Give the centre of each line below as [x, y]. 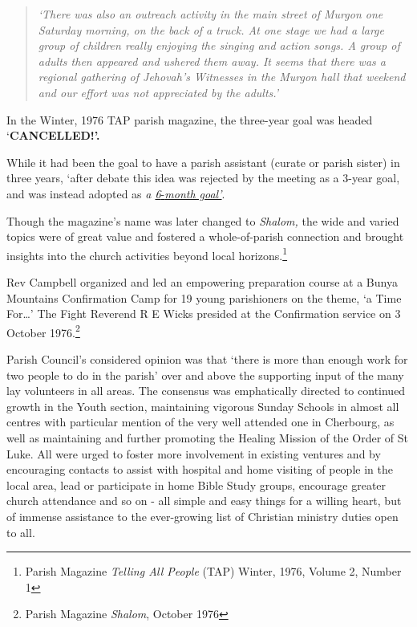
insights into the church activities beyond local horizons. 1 [147, 254]
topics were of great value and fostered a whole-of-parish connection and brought [205, 236]
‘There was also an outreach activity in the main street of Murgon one [211, 14]
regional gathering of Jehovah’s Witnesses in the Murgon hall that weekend [222, 77]
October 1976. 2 [43, 331]
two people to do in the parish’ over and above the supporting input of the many [205, 375]
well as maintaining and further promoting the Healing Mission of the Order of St [207, 437]
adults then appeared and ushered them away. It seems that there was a [212, 61]
